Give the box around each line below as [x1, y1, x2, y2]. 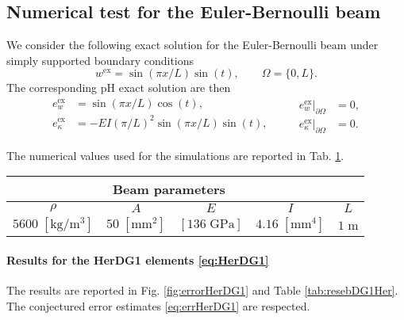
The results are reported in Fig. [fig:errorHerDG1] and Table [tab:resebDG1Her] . [6, 281, 398, 298]
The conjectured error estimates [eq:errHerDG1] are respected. [6, 297, 310, 314]
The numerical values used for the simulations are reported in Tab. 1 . [6, 147, 344, 163]
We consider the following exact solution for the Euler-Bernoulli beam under [6, 36, 379, 53]
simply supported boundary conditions [6, 51, 194, 68]
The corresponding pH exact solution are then [6, 79, 231, 96]
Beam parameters [112, 180, 225, 199]
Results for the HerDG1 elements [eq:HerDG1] [6, 251, 269, 268]
